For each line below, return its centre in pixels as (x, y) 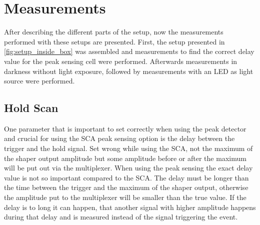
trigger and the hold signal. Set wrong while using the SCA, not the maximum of (128, 148)
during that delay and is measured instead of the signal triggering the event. (121, 217)
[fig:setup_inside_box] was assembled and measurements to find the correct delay (129, 51)
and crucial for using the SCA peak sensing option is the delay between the (119, 138)
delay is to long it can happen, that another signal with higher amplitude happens (130, 207)
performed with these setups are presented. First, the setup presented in (114, 41)
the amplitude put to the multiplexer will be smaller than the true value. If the (125, 197)
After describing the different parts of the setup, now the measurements (114, 32)
